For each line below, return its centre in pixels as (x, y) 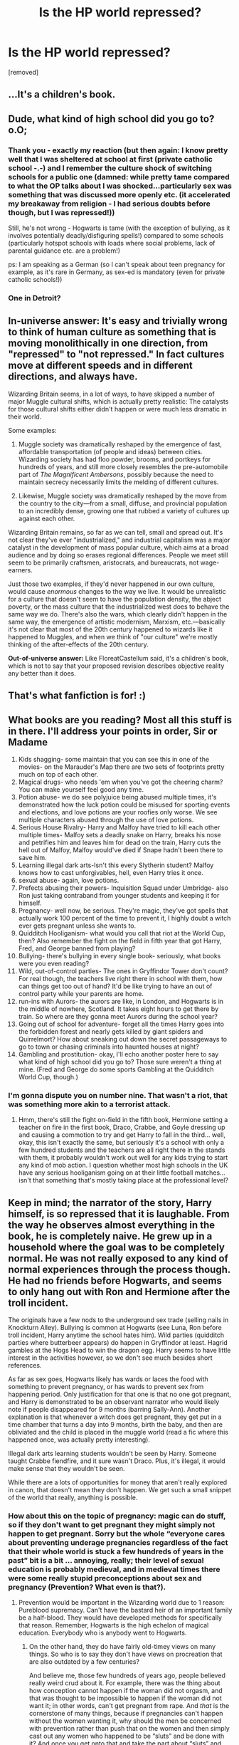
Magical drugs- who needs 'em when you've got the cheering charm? (121, 782)
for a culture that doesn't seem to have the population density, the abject (115, 599)
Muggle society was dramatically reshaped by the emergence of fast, (120, 444)
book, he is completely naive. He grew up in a (110, 1236)
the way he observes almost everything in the (112, 1225)
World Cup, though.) (48, 1076)
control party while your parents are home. (81, 993)
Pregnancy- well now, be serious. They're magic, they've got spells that (123, 910)
